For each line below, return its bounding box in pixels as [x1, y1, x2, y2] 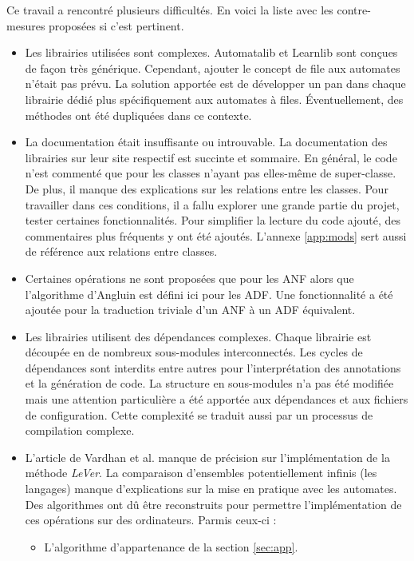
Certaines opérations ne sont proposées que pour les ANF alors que [25, 269, 354, 286]
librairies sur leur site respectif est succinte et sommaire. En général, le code [25, 149, 397, 165]
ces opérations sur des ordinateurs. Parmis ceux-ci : [25, 511, 277, 528]
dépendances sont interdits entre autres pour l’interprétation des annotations [25, 359, 401, 376]
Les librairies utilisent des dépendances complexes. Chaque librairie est [25, 328, 372, 344]
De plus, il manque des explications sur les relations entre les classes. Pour [25, 180, 388, 197]
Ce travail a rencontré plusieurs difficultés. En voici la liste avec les [6, 2, 333, 18]
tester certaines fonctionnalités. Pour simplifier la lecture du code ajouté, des [25, 212, 400, 229]
